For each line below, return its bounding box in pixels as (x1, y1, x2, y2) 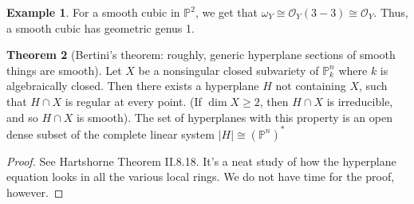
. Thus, (373, 4, 408, 20)
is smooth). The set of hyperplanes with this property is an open (76, 108, 392, 125)
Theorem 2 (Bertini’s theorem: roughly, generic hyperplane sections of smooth (6, 46, 396, 63)
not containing (275, 77, 346, 94)
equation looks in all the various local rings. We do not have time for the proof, (6, 168, 395, 185)
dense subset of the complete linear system (6, 125, 215, 142)
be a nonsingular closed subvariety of (138, 61, 319, 78)
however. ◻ (6, 183, 64, 200)
